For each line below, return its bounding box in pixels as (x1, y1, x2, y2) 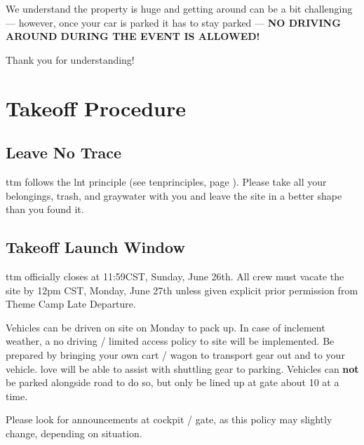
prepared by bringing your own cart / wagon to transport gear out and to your (6, 347, 345, 362)
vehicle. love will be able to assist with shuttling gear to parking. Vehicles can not (6, 361, 359, 376)
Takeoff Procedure (6, 93, 186, 122)
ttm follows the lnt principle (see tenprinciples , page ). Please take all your (6, 174, 327, 189)
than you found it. (6, 202, 84, 217)
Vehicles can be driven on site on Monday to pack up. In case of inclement (6, 320, 325, 334)
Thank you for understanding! (6, 52, 135, 67)
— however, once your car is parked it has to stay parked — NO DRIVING (6, 15, 341, 29)
